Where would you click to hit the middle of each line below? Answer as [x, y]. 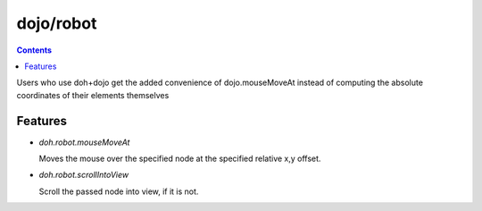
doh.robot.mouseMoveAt [84, 142]
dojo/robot [57, 23]
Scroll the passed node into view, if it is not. [119, 191]
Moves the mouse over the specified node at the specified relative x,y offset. [180, 159]
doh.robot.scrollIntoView [84, 175]
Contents [34, 50]
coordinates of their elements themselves [93, 95]
